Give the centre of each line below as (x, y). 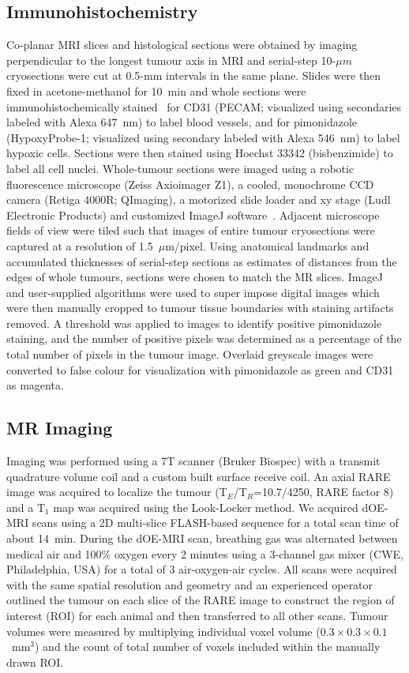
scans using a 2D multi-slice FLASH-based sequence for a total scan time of (215, 523)
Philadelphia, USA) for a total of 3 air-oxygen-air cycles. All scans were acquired (202, 569)
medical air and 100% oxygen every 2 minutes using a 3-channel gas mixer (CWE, (205, 553)
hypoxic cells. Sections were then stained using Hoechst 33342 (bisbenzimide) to (200, 153)
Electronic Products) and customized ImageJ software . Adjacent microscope (193, 214)
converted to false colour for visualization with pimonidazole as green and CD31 (200, 369)
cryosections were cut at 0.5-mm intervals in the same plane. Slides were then (194, 75)
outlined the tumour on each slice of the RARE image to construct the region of (201, 600)
